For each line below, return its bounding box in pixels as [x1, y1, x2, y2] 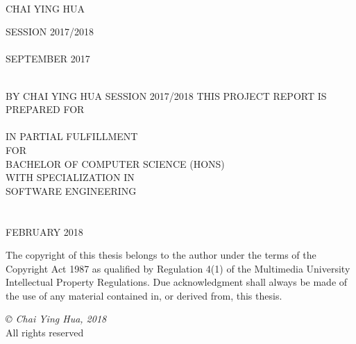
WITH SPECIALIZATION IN [6, 170, 135, 184]
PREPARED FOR [6, 102, 85, 117]
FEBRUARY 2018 [6, 224, 83, 239]
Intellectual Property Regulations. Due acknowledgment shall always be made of [6, 275, 348, 289]
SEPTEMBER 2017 [6, 51, 90, 66]
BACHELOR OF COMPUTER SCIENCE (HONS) [6, 156, 225, 171]
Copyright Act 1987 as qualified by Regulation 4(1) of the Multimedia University [6, 261, 350, 275]
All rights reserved [6, 325, 84, 340]
